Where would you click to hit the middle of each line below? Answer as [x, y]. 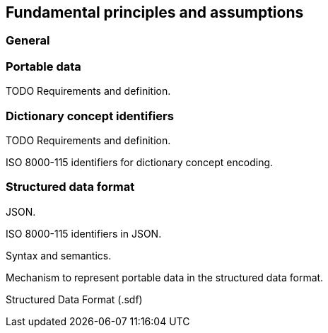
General [28, 41]
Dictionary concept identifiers [90, 116]
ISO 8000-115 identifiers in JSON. [84, 233]
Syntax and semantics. [59, 255]
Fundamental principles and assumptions [155, 12]
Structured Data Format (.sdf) [74, 299]
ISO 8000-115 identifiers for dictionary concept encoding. [140, 162]
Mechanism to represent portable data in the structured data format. [165, 277]
